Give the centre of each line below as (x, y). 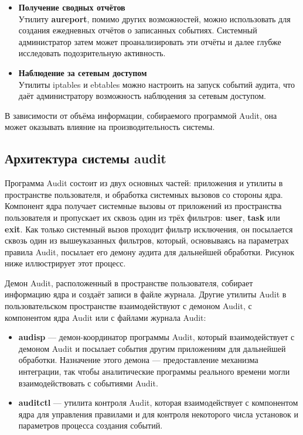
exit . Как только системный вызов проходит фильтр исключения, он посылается (149, 229)
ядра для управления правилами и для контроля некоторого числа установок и (158, 414)
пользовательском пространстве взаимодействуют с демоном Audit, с (128, 306)
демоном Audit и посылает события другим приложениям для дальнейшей (152, 348)
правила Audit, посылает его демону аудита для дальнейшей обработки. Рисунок (150, 251)
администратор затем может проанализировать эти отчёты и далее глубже (150, 41)
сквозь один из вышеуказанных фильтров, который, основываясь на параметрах (147, 240)
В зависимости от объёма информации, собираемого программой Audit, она (141, 115)
